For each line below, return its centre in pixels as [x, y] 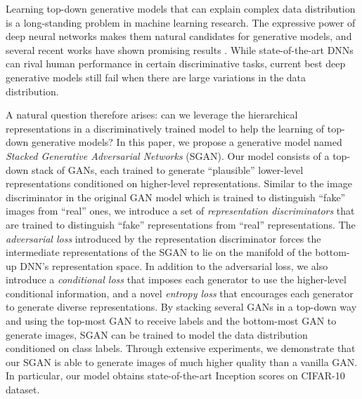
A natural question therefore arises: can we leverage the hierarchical [152, 115]
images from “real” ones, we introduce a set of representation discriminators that [180, 211]
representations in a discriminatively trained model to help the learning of [165, 128]
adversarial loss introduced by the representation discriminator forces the [163, 238]
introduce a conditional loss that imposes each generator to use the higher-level [176, 279]
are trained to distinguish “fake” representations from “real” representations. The [181, 224]
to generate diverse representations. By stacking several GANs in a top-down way [181, 307]
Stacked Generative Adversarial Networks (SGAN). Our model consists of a [168, 155]
